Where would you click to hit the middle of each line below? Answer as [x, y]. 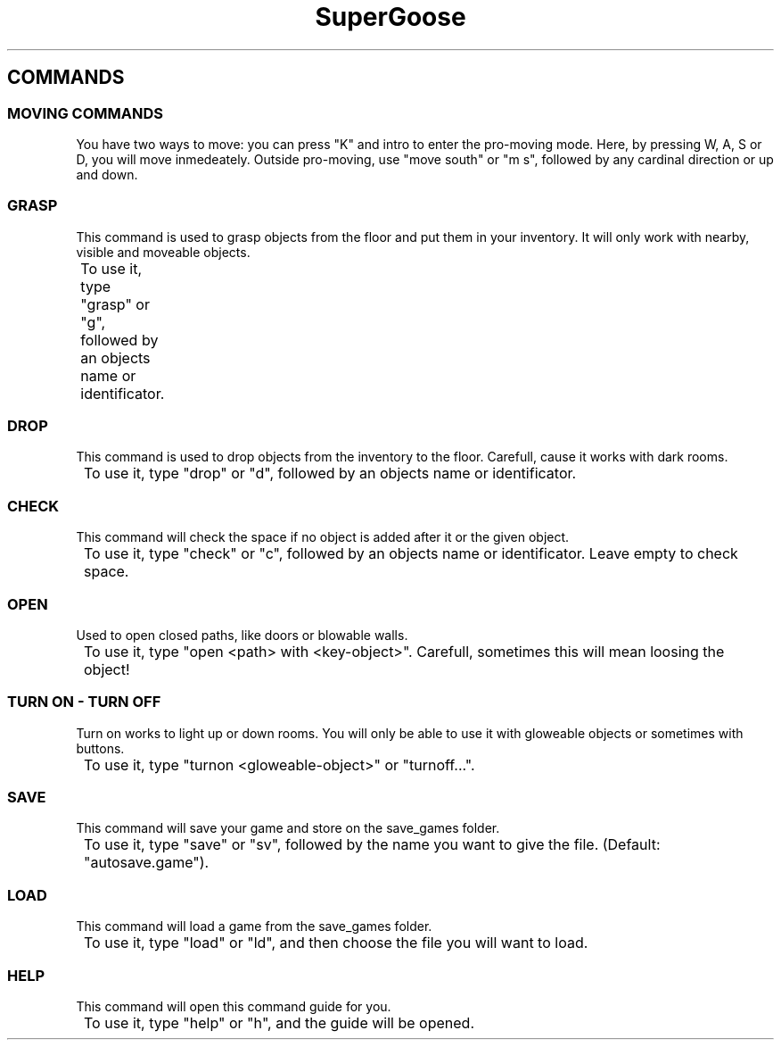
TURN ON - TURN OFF [84, 702]
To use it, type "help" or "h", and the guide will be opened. [279, 1022]
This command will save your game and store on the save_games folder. [288, 828]
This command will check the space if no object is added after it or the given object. [323, 537]
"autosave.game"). [147, 863]
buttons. [100, 748]
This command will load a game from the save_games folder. [254, 927]
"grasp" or [115, 304]
